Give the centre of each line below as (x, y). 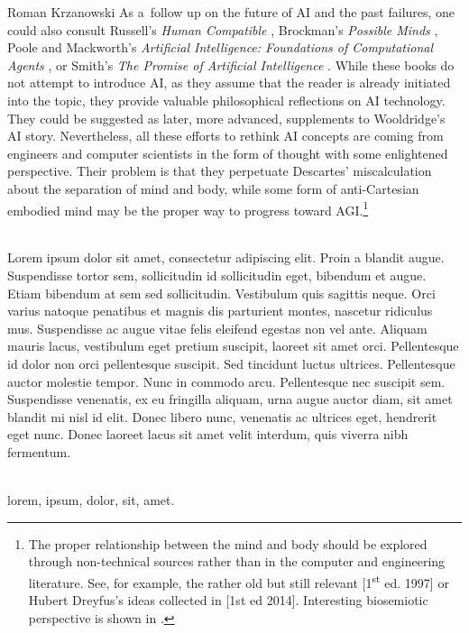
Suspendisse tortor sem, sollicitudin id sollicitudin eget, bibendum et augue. (217, 275)
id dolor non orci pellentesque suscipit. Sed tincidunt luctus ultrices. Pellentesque (231, 363)
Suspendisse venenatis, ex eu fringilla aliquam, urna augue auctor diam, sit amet (230, 399)
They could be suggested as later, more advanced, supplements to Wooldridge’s (226, 118)
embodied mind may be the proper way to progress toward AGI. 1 (188, 208)
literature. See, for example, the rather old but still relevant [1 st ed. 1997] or (239, 581)
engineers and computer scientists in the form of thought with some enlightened (228, 153)
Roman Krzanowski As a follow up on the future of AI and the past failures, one (231, 12)
